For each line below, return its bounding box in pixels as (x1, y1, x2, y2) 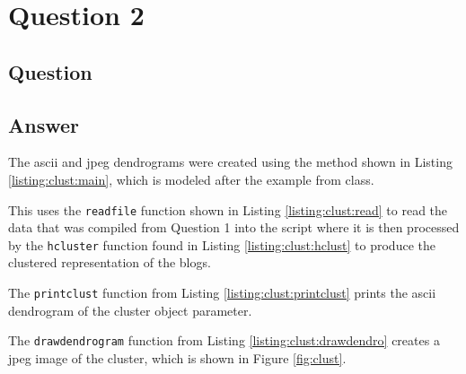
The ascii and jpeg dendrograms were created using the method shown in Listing (8, 152, 453, 171)
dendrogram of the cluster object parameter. (8, 300, 252, 319)
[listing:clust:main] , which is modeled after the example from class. (8, 170, 374, 188)
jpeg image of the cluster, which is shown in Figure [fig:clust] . (8, 348, 347, 367)
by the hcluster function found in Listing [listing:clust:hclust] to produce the (8, 235, 435, 254)
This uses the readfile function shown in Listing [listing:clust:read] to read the (8, 200, 448, 219)
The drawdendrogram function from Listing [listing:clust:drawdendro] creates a (8, 331, 440, 350)
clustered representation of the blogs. (8, 253, 211, 272)
